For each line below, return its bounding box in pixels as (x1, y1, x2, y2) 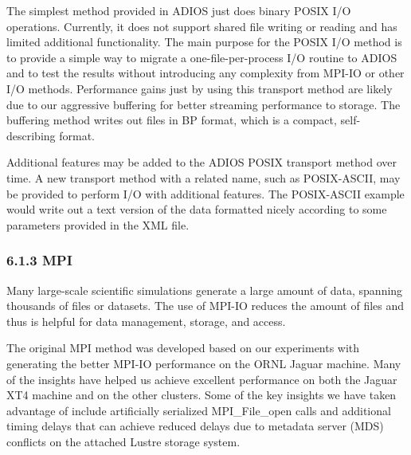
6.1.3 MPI (6, 250, 72, 270)
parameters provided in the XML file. (6, 216, 190, 233)
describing (6, 127, 56, 143)
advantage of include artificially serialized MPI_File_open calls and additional (6, 402, 391, 418)
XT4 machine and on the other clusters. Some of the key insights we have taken (6, 386, 397, 403)
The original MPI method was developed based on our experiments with (6, 339, 360, 356)
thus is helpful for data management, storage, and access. (6, 312, 286, 329)
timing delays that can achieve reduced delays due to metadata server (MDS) (6, 418, 384, 434)
